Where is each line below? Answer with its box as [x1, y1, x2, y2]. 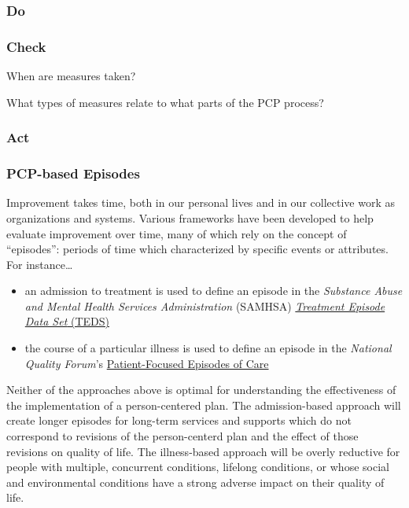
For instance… [6, 256, 73, 272]
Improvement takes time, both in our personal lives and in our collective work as [6, 194, 395, 211]
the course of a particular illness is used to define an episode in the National [24, 340, 392, 356]
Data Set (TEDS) [24, 313, 109, 329]
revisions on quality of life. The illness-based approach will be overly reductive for [6, 443, 400, 459]
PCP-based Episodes [6, 164, 140, 183]
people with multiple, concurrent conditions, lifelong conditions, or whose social [6, 458, 389, 475]
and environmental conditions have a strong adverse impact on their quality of [6, 473, 385, 490]
